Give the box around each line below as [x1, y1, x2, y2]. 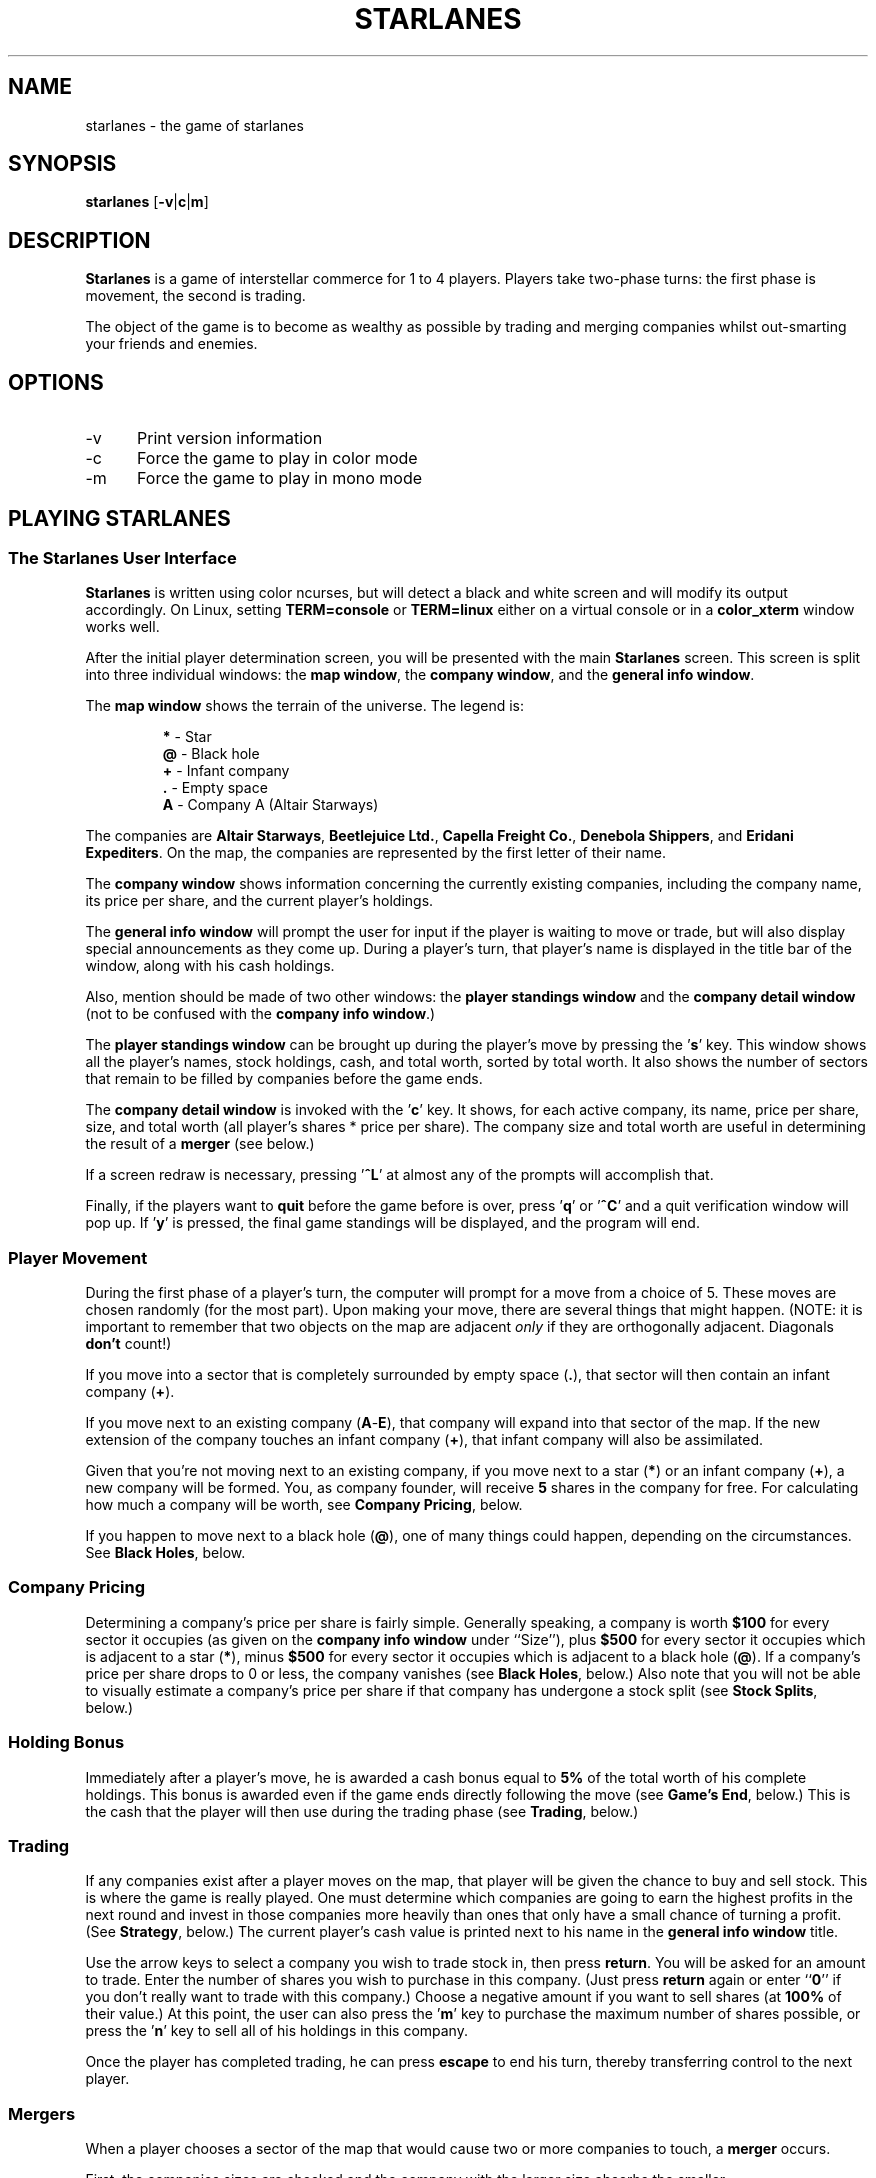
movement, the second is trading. [85, 287, 306, 305]
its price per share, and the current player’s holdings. [85, 892, 434, 910]
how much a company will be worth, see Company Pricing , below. [85, 1496, 523, 1514]
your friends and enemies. [85, 335, 258, 353]
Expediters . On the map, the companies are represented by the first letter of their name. [85, 844, 666, 862]
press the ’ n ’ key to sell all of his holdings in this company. [85, 2022, 468, 2040]
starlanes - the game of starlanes [85, 116, 304, 134]
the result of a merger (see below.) [85, 1135, 315, 1153]
